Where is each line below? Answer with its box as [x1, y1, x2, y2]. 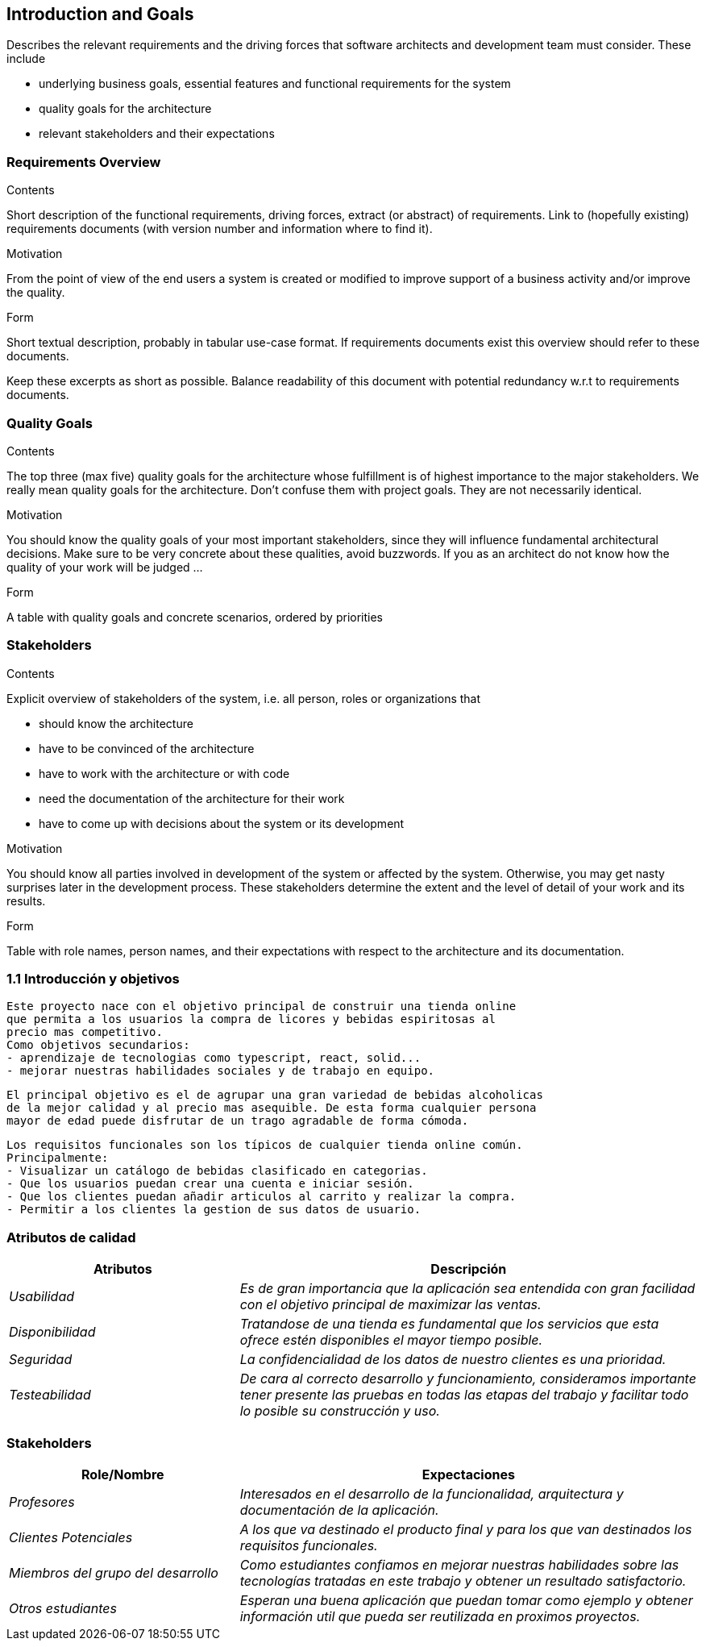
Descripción [430, 1261, 507, 1278]
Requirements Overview [6, 153, 161, 170]
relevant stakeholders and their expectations [39, 127, 275, 141]
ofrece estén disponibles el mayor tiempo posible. [239, 1332, 543, 1349]
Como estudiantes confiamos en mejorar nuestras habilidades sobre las [239, 1556, 679, 1573]
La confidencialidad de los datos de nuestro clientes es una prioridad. [239, 1351, 667, 1368]
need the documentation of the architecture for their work [39, 791, 345, 805]
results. [6, 893, 46, 908]
